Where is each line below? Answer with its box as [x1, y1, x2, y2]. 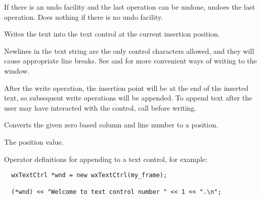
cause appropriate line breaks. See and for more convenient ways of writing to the [4, 55, 257, 66]
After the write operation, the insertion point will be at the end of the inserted [4, 82, 248, 93]
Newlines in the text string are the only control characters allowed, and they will [4, 45, 254, 56]
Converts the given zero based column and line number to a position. [4, 119, 219, 130]
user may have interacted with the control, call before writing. [4, 102, 197, 113]
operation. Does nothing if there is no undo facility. [4, 11, 163, 22]
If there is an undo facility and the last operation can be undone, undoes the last [4, 2, 255, 12]
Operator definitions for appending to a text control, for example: [4, 153, 208, 164]
